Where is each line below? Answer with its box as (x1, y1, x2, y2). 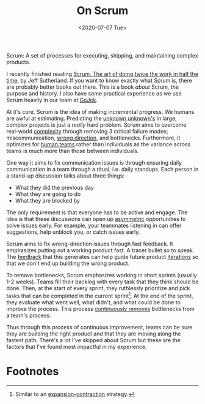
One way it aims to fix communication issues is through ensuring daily (6, 159, 182, 166)
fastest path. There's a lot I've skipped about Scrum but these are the (6, 336, 181, 343)
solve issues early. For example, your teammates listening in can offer (6, 222, 182, 229)
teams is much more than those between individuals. (6, 147, 139, 154)
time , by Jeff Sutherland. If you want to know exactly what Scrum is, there (6, 77, 192, 84)
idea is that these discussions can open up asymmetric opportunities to (6, 215, 186, 222)
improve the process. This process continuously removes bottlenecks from (6, 305, 195, 312)
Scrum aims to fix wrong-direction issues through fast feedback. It (6, 240, 173, 247)
